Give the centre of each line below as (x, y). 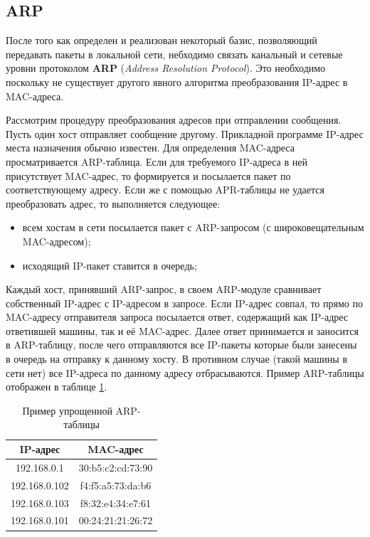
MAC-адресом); (57, 241)
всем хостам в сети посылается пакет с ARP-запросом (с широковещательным (193, 227)
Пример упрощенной (67, 410)
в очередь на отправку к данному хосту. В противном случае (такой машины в (177, 359)
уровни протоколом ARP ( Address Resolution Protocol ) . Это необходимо (166, 68)
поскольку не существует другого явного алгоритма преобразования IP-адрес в (177, 81)
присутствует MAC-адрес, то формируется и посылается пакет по (148, 175)
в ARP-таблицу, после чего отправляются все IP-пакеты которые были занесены (181, 345)
